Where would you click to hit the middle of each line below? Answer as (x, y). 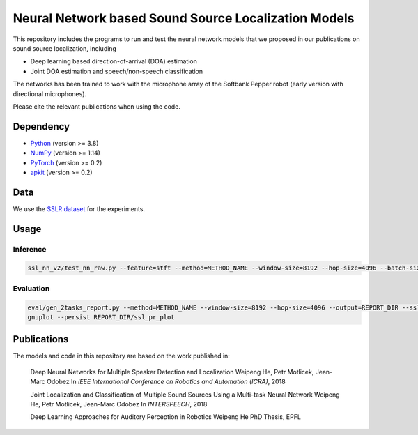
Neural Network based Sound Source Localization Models (184, 18)
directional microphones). (50, 93)
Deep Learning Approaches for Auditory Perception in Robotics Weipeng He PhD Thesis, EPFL (165, 417)
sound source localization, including (64, 48)
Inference (30, 249)
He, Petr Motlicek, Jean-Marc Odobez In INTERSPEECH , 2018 (119, 404)
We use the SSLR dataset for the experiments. (79, 208)
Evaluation (31, 288)
